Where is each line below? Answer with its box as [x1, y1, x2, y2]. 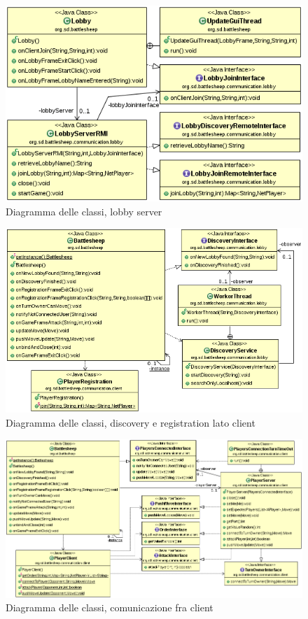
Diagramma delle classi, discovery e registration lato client [6, 415, 255, 429]
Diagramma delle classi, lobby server [6, 204, 162, 218]
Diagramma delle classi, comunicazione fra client [6, 600, 213, 615]
